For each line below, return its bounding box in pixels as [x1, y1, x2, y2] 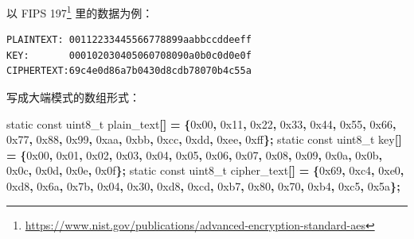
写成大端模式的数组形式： [6, 89, 140, 106]
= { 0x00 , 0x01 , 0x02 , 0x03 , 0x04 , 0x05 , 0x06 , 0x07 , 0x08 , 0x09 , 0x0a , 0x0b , [6, 146, 382, 163]
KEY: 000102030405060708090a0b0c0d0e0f [6, 49, 252, 61]
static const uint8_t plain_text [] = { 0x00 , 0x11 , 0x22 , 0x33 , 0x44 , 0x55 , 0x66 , [6, 115, 396, 132]
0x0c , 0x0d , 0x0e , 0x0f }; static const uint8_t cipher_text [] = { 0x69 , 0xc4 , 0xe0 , [6, 162, 404, 179]
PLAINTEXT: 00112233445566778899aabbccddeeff [6, 34, 252, 46]
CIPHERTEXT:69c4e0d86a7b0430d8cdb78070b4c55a [6, 65, 252, 77]
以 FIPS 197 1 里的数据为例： [6, 2, 154, 21]
